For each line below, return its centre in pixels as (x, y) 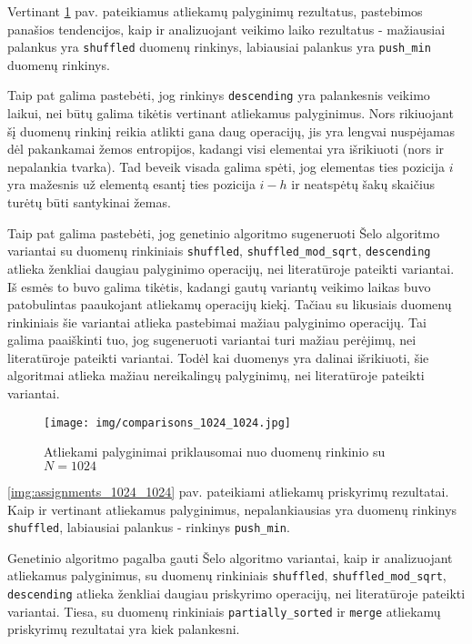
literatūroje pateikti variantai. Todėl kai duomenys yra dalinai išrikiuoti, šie (218, 357)
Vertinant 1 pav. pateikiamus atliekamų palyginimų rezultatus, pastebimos (215, 11)
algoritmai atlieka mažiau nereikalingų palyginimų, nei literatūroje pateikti (216, 375)
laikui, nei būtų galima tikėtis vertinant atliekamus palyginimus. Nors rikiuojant (231, 113)
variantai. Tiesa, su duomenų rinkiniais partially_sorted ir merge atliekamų (224, 611)
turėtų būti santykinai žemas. (89, 202)
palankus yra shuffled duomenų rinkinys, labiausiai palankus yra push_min (219, 47)
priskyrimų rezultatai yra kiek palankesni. (124, 629)
